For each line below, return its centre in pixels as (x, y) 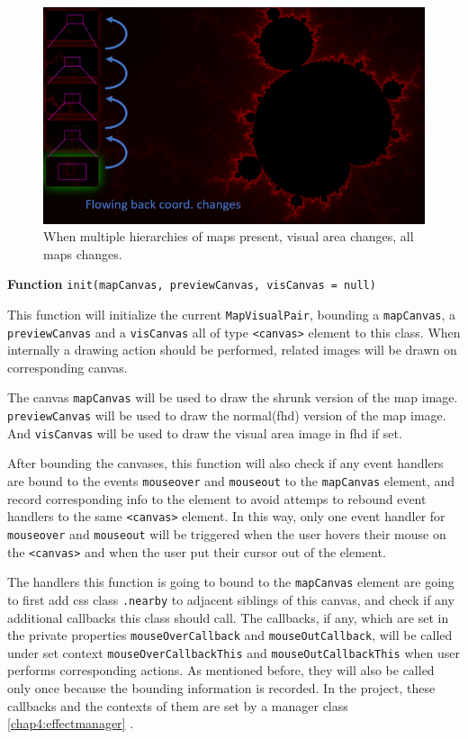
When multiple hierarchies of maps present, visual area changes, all (229, 236)
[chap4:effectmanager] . (71, 723)
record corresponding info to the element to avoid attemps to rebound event (217, 498)
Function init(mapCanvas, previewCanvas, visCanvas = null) (192, 284)
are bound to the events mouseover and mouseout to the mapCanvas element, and (231, 481)
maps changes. (83, 253)
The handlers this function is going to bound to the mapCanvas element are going (231, 582)
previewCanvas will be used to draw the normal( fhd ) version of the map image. (227, 415)
